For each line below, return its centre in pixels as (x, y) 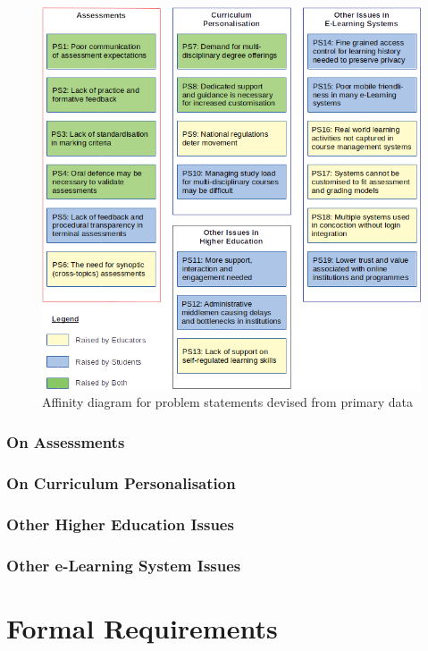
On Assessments (66, 441)
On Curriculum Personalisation (121, 482)
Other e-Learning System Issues (124, 565)
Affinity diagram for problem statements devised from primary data (228, 402)
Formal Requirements (142, 627)
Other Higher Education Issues (120, 524)
